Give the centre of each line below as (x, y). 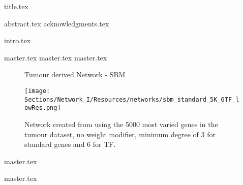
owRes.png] (43, 108)
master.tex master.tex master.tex (56, 57)
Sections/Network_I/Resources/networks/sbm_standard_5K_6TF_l (132, 99)
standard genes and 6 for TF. (70, 144)
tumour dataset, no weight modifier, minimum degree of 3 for (120, 134)
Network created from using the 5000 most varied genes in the (121, 124)
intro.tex (18, 40)
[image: (37, 91)
